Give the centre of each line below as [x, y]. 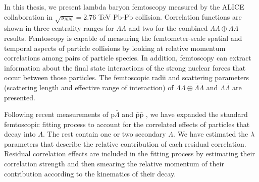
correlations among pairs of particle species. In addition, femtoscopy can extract [128, 58]
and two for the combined [168, 28]
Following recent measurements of [56, 114]
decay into [20, 134]
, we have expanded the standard [197, 114]
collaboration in [29, 16]
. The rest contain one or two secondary [105, 134]
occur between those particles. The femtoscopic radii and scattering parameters [127, 77]
